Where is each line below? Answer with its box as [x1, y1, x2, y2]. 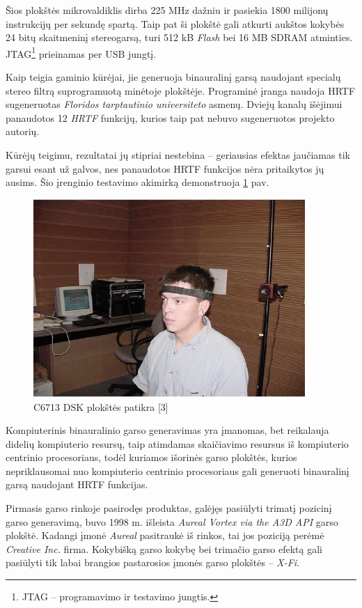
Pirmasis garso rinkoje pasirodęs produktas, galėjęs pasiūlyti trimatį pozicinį [6, 501, 332, 515]
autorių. [6, 124, 40, 139]
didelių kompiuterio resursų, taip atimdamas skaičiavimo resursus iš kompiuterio [6, 436, 349, 451]
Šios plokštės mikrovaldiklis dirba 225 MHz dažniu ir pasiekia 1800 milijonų [6, 3, 329, 17]
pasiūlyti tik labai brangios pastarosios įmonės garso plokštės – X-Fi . [6, 555, 300, 570]
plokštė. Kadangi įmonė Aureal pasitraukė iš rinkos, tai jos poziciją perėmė [6, 528, 324, 543]
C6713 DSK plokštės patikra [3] [33, 399, 168, 414]
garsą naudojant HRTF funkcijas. [6, 477, 148, 492]
